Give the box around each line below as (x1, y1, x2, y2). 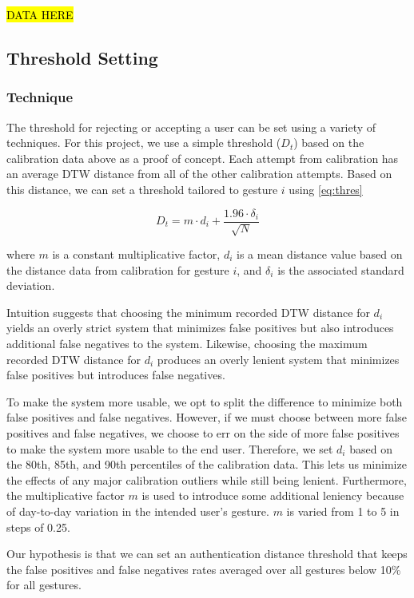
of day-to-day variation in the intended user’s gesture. (6, 502, 269, 519)
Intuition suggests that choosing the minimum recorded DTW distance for (6, 303, 370, 320)
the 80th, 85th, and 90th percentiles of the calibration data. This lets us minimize (6, 456, 407, 473)
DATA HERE (6, 6, 74, 22)
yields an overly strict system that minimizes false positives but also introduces (6, 319, 394, 336)
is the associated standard (277, 261, 404, 278)
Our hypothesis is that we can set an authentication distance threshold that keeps (6, 545, 408, 562)
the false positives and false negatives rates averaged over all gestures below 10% (6, 560, 401, 577)
